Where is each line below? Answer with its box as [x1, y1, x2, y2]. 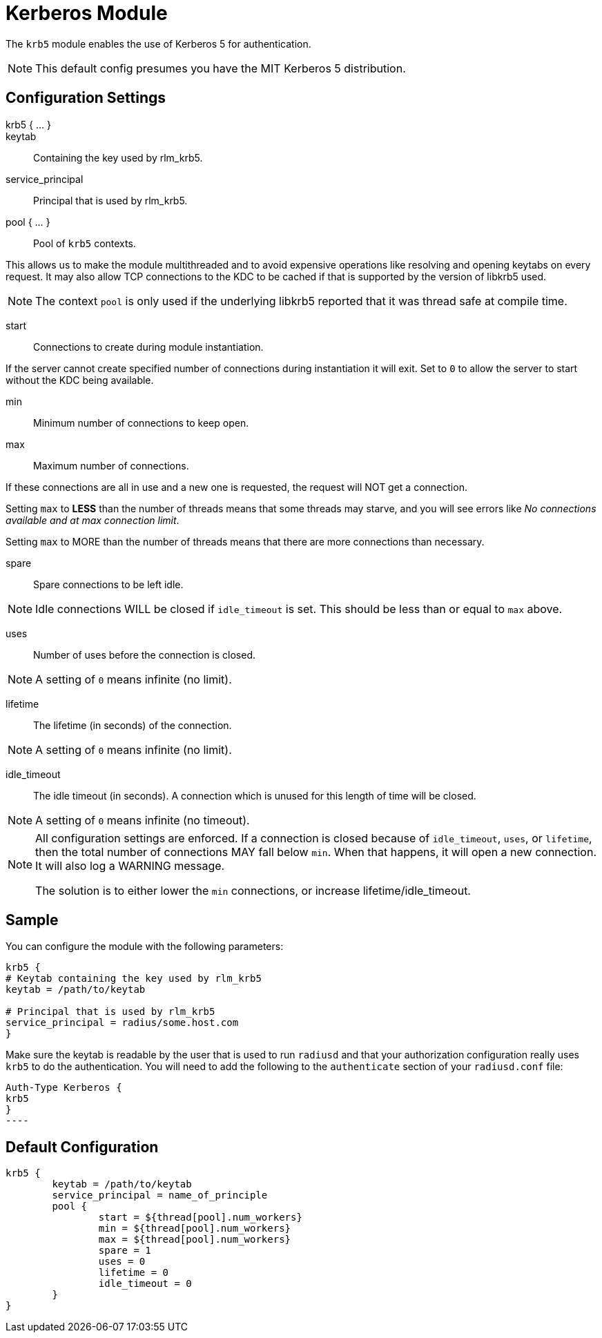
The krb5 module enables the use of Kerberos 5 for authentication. [6, 37, 311, 50]
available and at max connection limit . [6, 514, 179, 526]
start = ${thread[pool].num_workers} [98, 1212, 302, 1223]
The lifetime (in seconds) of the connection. [33, 719, 232, 731]
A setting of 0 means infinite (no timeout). [35, 813, 250, 827]
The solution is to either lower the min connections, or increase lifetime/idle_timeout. [35, 883, 471, 898]
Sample [6, 911, 59, 929]
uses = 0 [98, 1256, 146, 1268]
